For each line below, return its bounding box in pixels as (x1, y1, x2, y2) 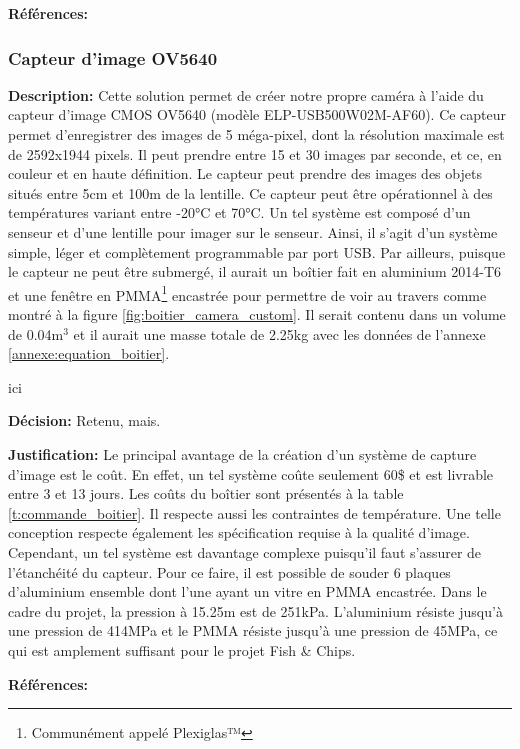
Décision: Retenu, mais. (8, 410, 161, 431)
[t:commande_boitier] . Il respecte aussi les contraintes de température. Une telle (8, 502, 501, 523)
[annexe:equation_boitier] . (8, 343, 170, 364)
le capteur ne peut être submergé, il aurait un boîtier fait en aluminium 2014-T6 (8, 261, 502, 282)
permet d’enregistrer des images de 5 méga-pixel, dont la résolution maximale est (8, 124, 505, 144)
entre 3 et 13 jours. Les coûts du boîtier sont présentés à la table (8, 483, 404, 504)
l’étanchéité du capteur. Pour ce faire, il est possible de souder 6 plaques (8, 561, 451, 582)
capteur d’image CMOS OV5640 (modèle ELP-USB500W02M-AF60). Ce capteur (8, 104, 507, 125)
